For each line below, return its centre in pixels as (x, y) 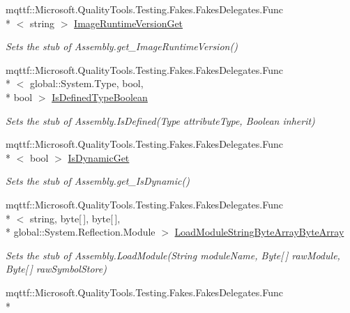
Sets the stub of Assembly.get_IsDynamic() (98, 181)
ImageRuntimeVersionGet (129, 23)
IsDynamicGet (99, 157)
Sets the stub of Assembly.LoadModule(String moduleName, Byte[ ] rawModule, (173, 255)
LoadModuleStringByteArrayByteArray (259, 232)
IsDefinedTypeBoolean (100, 97)
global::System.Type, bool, (86, 83)
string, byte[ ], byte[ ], (75, 218)
